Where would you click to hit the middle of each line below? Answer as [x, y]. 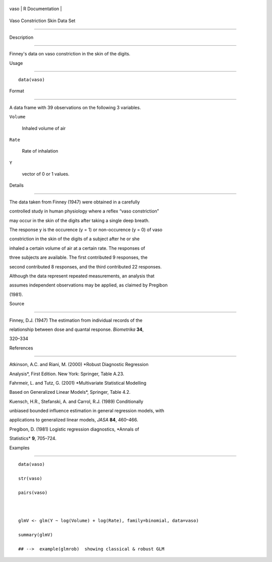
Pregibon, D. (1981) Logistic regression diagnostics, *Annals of [74, 429]
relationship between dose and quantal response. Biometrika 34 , [77, 329]
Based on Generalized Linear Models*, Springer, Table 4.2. [70, 392]
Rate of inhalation [40, 151]
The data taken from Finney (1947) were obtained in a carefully [75, 202]
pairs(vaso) [33, 493]
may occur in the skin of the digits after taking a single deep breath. [79, 220]
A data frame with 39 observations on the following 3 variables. [75, 107]
